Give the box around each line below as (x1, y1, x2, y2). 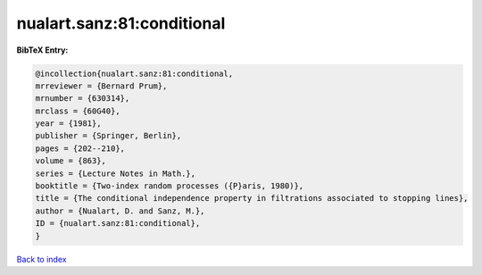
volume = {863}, (35, 156, 107, 166)
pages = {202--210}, (35, 143, 125, 154)
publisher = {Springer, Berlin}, (35, 130, 182, 141)
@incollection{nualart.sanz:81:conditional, (35, 68, 234, 79)
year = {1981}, (35, 119, 102, 129)
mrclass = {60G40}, (35, 105, 120, 116)
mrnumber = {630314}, (35, 94, 130, 104)
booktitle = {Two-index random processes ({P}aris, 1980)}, (35, 181, 304, 191)
